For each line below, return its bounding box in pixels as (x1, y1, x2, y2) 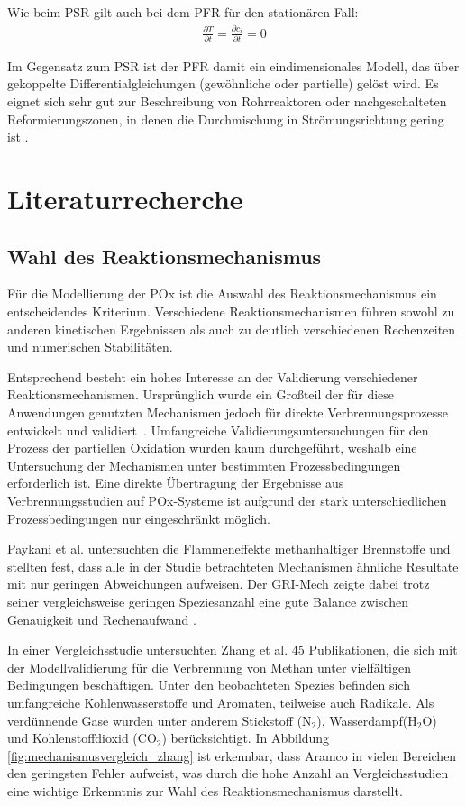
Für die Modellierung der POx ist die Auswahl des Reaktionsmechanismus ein (7, 284, 437, 303)
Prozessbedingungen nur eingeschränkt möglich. (7, 508, 270, 527)
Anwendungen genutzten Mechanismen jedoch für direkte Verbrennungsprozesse (7, 403, 448, 421)
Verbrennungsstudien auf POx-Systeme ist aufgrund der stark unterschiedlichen (7, 490, 447, 509)
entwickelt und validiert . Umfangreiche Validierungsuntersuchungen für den (7, 420, 429, 439)
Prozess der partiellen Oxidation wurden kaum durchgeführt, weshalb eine (7, 438, 417, 457)
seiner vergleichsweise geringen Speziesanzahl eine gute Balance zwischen (7, 591, 409, 610)
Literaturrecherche (7, 180, 243, 217)
